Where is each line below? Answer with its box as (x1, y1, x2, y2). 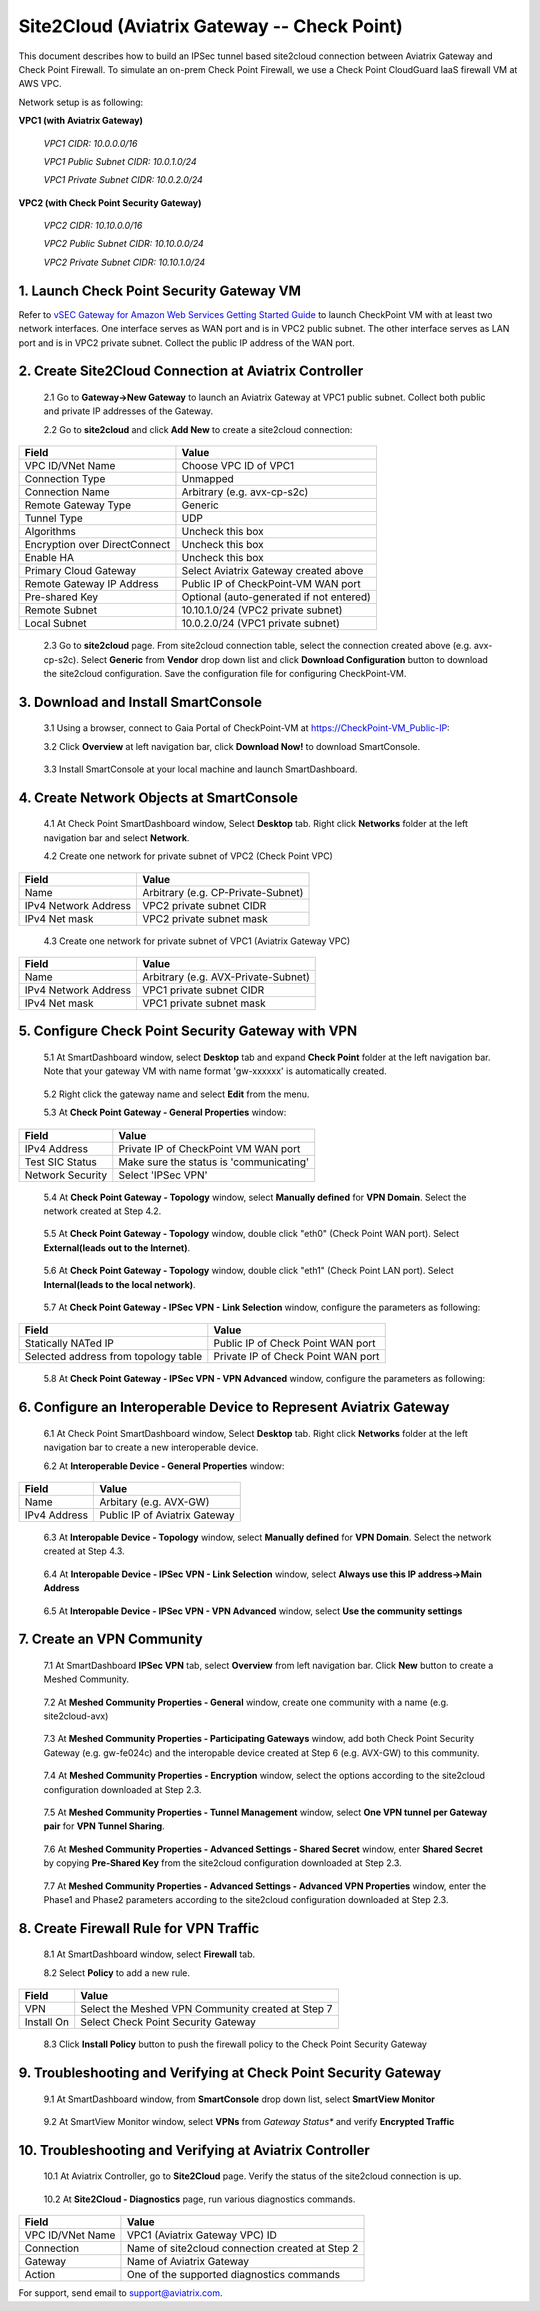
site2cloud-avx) (43, 1710, 109, 1722)
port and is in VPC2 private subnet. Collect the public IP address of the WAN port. (18, 336, 355, 349)
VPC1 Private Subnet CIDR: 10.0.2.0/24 (43, 174, 204, 186)
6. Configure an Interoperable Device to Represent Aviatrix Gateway (18, 1399, 450, 1416)
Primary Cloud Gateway (24, 564, 137, 578)
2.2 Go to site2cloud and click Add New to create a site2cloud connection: (43, 423, 353, 435)
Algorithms (24, 525, 77, 539)
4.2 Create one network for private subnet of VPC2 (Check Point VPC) (43, 850, 334, 862)
